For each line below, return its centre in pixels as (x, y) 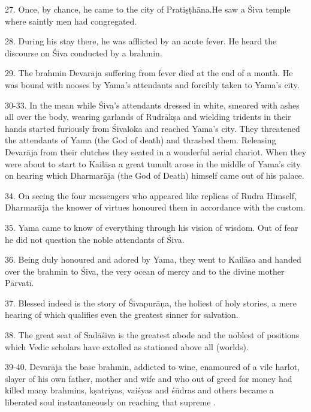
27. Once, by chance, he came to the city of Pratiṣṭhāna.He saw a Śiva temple (148, 9)
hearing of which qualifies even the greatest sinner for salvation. (122, 315)
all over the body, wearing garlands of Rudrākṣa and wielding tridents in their (148, 117)
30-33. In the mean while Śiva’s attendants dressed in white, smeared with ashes (152, 105)
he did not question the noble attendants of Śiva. (95, 239)
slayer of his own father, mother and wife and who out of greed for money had (149, 378)
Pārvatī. (19, 283)
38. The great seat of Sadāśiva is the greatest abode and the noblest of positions (152, 335)
